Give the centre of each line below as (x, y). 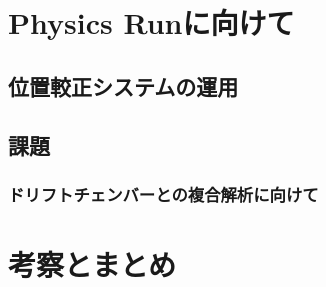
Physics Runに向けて (151, 22)
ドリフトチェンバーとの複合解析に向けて (163, 193)
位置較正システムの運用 (123, 85)
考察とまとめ (92, 263)
